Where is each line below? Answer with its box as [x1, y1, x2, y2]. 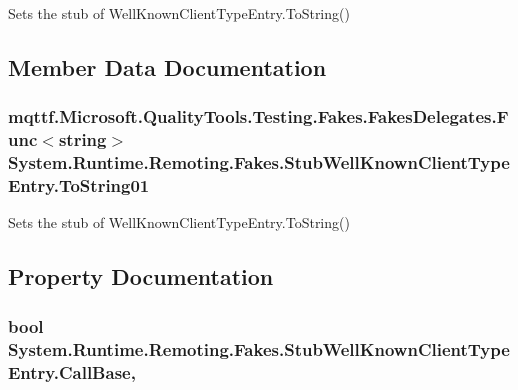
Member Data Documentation [8, 51, 327, 82]
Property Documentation [8, 261, 274, 292]
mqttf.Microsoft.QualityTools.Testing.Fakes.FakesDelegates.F [8, 104, 509, 129]
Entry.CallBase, [8, 359, 136, 384]
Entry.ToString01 [8, 173, 150, 198]
